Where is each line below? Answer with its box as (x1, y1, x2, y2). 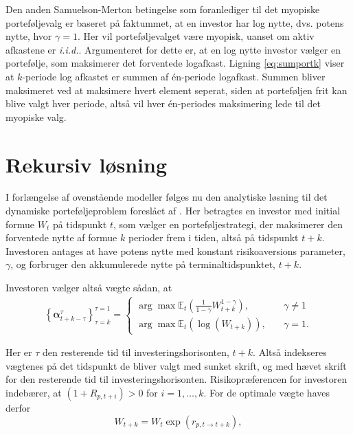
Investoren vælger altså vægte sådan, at (5, 280, 172, 295)
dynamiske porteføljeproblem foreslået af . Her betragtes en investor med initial (5, 203, 341, 218)
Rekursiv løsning (5, 150, 168, 178)
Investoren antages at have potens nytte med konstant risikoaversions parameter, (5, 243, 345, 258)
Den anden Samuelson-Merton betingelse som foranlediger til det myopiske (5, 2, 320, 16)
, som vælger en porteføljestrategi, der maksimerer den (113, 216, 343, 231)
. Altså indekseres (253, 345, 327, 359)
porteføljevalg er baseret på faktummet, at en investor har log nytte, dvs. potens (5, 15, 344, 30)
